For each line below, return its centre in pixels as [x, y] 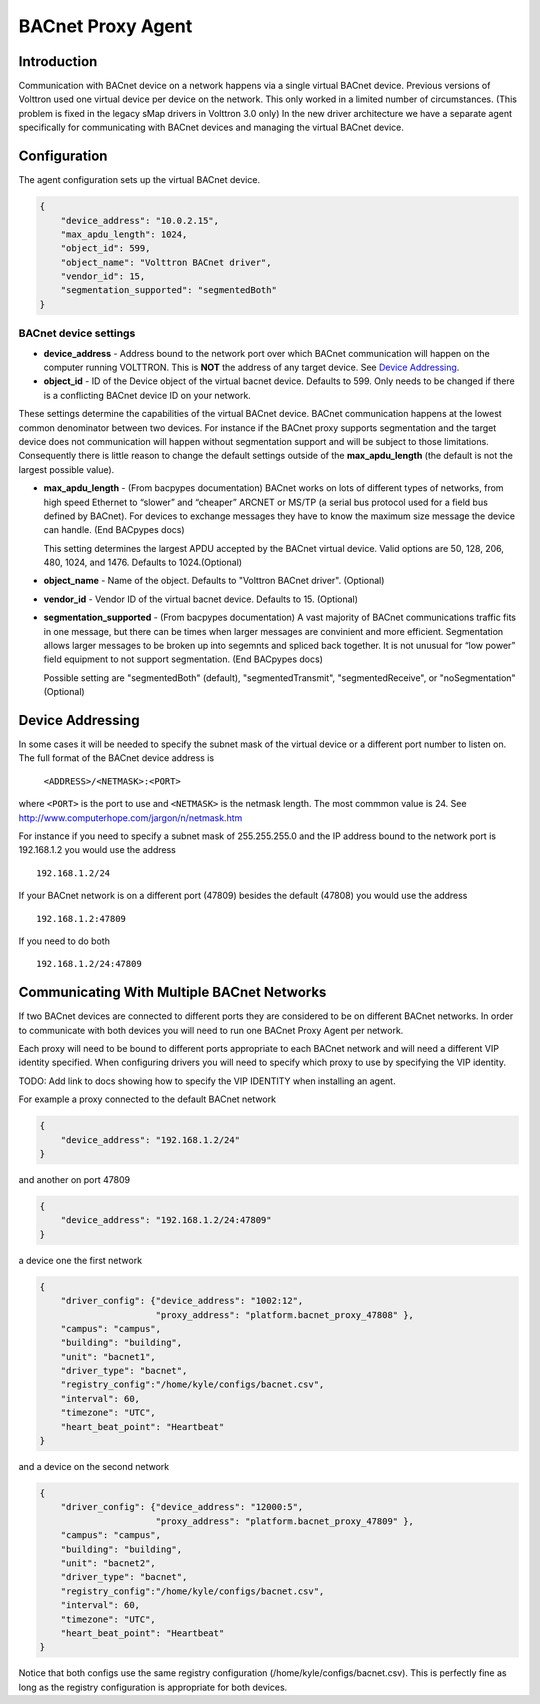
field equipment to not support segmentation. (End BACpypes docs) [183, 659]
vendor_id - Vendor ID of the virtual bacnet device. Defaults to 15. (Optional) [201, 599]
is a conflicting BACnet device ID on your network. [147, 395]
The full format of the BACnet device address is [116, 758]
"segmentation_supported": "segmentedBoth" [168, 290]
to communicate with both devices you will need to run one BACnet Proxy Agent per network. [211, 1030]
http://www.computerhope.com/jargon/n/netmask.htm [130, 817]
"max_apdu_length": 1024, [124, 234]
